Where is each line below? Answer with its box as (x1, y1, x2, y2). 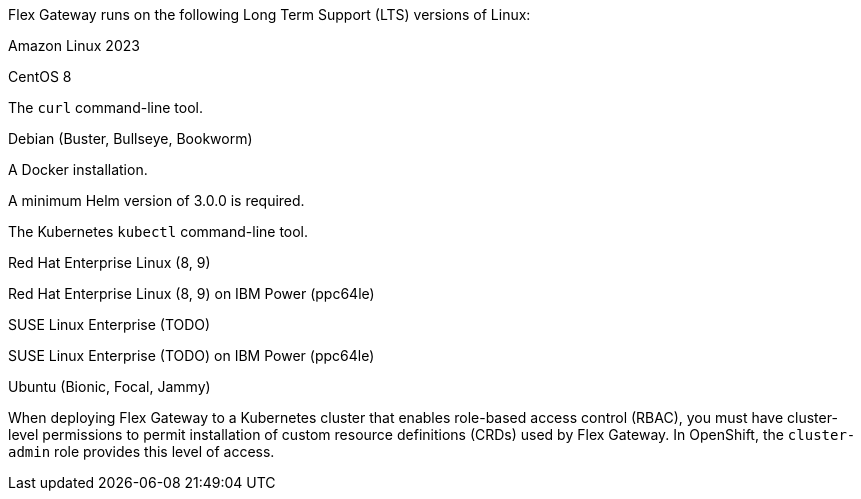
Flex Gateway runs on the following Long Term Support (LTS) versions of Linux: (8, 6, 531, 23)
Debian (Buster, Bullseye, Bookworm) (8, 130, 253, 147)
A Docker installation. (8, 161, 148, 178)
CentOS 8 (8, 68, 72, 85)
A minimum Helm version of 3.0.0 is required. (8, 192, 305, 209)
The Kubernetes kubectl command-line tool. (8, 223, 309, 240)
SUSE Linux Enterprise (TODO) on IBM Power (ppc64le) (8, 347, 375, 364)
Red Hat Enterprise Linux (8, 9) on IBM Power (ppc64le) (8, 285, 375, 302)
